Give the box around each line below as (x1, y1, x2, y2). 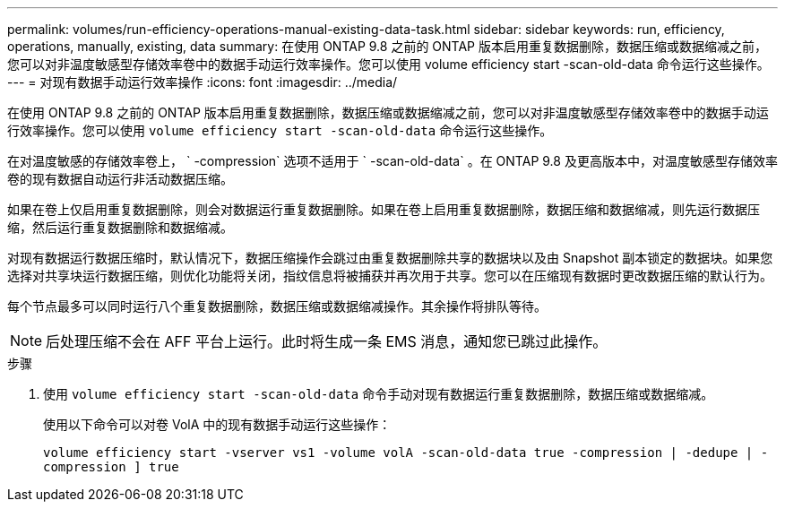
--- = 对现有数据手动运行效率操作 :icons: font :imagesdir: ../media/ (7, 74, 398, 90)
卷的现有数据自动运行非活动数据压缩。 (7, 171, 233, 186)
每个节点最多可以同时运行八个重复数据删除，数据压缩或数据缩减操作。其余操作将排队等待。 (7, 298, 547, 314)
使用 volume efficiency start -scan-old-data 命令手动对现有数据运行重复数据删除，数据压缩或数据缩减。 (43, 386, 714, 401)
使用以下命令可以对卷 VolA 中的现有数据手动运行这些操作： (43, 417, 392, 432)
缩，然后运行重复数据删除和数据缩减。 (7, 220, 233, 235)
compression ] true (43, 460, 179, 474)
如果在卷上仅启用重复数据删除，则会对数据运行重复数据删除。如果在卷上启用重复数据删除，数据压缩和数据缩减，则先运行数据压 (7, 202, 760, 217)
